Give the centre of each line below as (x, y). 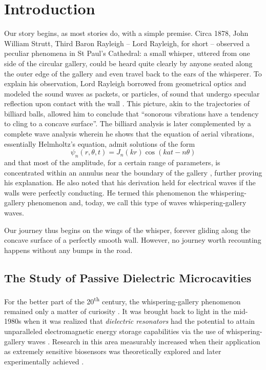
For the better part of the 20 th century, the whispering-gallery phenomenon (122, 300)
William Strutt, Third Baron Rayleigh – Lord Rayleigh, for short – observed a (127, 43)
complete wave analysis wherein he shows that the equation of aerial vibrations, (129, 134)
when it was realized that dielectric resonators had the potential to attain (139, 321)
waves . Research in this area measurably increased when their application (144, 341)
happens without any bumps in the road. (68, 250)
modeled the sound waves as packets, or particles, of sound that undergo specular (132, 93)
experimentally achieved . (44, 361)
